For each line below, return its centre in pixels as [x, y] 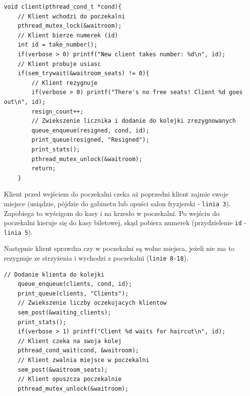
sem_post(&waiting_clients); [64, 313]
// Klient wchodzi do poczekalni [71, 16]
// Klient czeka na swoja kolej [70, 341]
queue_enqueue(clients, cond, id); [75, 284]
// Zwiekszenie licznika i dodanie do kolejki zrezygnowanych [134, 121]
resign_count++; [58, 111]
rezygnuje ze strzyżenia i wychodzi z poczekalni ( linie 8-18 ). [96, 258]
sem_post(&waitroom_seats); [63, 370]
